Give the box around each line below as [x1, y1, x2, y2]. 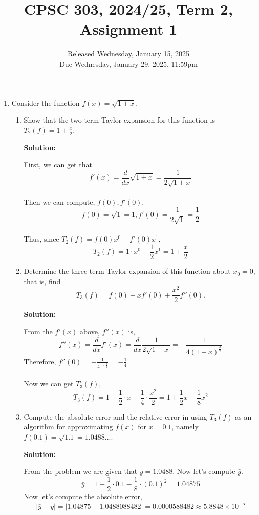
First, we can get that [24, 159, 92, 170]
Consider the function [11, 97, 80, 108]
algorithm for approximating [24, 421, 113, 432]
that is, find [24, 275, 61, 286]
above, [79, 326, 100, 336]
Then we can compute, [24, 196, 95, 207]
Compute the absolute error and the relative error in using [24, 411, 207, 422]
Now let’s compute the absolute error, [24, 490, 142, 501]
